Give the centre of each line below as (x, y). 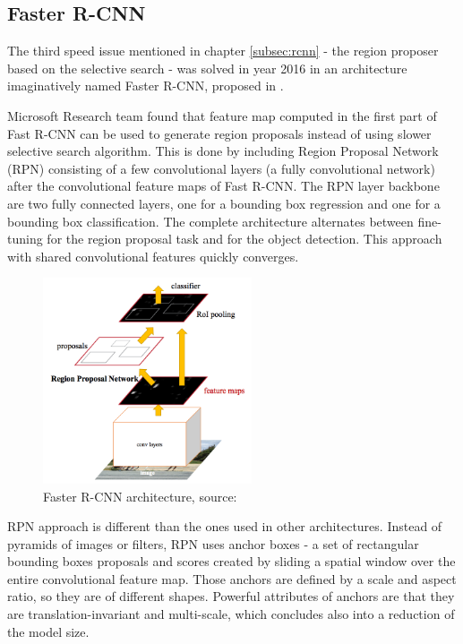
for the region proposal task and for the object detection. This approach (244, 239)
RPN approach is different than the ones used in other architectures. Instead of (225, 526)
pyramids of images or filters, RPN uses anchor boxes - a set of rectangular (213, 543)
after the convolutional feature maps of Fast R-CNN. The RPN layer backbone (223, 186)
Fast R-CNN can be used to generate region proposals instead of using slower (219, 133)
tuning (25, 239)
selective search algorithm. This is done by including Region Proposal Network (223, 151)
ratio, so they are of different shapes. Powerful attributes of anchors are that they (231, 596)
